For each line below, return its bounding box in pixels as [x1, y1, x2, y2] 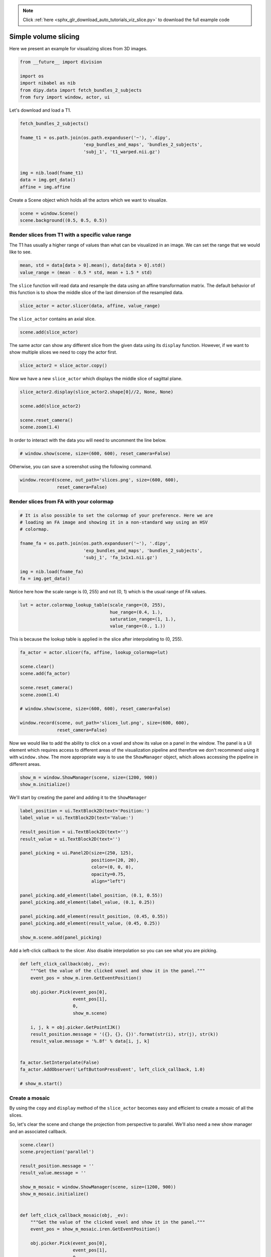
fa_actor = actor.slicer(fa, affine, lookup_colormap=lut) [20, 650, 168, 656]
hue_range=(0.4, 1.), [109, 609, 163, 615]
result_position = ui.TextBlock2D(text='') [20, 829, 129, 835]
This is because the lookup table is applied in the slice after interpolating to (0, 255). [9, 636, 183, 642]
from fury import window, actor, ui [20, 95, 110, 100]
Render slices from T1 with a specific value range [9, 231, 131, 238]
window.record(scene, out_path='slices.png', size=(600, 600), [20, 477, 179, 483]
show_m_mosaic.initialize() [20, 1191, 89, 1197]
